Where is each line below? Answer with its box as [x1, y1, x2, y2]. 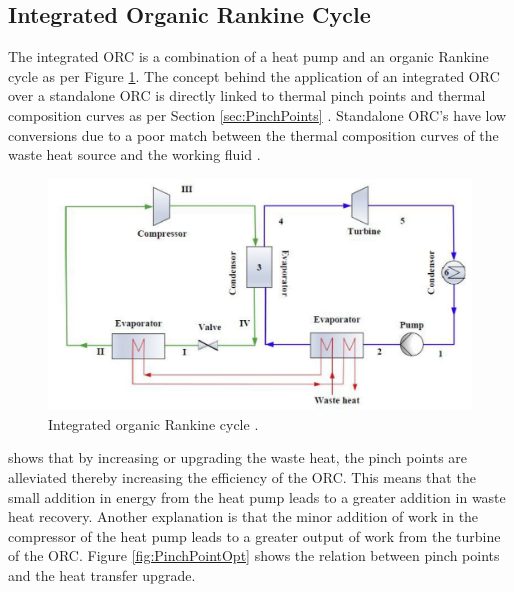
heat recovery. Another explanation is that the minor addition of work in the [8, 506, 479, 527]
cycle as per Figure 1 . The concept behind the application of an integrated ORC [8, 65, 500, 86]
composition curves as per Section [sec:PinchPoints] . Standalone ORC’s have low [8, 104, 507, 125]
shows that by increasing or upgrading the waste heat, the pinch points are [8, 447, 468, 468]
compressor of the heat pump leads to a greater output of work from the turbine [8, 525, 501, 546]
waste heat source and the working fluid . [8, 144, 261, 165]
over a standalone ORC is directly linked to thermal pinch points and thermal [8, 85, 486, 106]
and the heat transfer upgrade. [8, 564, 196, 585]
